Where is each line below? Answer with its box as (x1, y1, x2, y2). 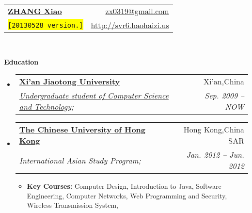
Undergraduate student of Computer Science (19, 90, 169, 101)
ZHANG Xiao (8, 5, 62, 16)
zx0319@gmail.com (105, 5, 169, 16)
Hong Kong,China (183, 124, 244, 135)
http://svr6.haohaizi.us (91, 19, 169, 31)
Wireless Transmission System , (27, 200, 118, 210)
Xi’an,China (203, 76, 244, 87)
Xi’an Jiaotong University (19, 76, 120, 87)
